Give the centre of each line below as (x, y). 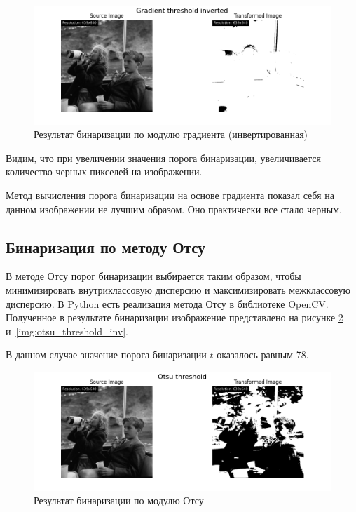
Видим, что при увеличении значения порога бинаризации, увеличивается (164, 157)
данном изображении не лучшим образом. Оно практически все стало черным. (174, 209)
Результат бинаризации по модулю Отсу (119, 500)
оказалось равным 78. (263, 355)
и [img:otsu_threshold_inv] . (67, 331)
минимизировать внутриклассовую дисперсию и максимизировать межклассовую (178, 289)
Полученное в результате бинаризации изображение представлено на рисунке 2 (174, 317)
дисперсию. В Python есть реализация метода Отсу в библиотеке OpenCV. (167, 303)
